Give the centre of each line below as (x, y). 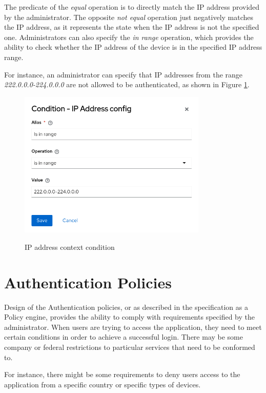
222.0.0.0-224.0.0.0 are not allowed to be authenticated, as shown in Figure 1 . (127, 84)
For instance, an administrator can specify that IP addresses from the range (124, 74)
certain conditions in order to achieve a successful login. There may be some (124, 337)
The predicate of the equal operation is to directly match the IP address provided (132, 7)
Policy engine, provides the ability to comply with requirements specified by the (129, 317)
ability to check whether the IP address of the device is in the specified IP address (133, 47)
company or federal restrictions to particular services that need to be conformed (130, 347)
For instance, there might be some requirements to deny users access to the (122, 374)
